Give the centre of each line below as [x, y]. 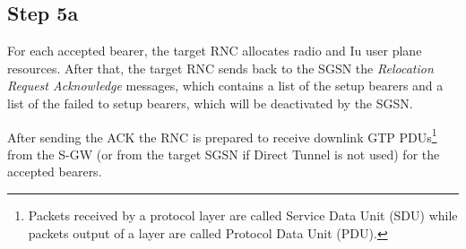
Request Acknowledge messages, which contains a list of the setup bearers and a [225, 86]
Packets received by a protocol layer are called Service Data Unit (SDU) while [243, 215]
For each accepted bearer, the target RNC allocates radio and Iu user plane [215, 51]
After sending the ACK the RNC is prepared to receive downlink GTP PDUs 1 [222, 135]
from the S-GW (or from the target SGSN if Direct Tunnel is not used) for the [224, 154]
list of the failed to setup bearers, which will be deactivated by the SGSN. [210, 103]
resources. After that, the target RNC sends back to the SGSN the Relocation [220, 68]
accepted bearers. [55, 172]
